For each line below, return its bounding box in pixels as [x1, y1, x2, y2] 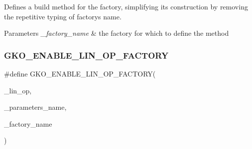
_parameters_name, [4, 102, 67, 112]
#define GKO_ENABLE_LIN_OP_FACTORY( [4, 69, 156, 78]
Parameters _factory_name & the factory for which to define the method [4, 28, 229, 38]
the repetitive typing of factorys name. [4, 11, 122, 21]
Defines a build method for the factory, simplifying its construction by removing [4, 1, 248, 11]
